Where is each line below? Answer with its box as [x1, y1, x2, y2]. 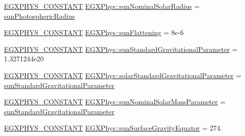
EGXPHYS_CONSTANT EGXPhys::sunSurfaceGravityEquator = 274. [4, 123, 222, 133]
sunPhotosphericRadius [4, 10, 75, 21]
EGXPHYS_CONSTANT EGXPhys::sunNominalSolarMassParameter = [4, 96, 226, 107]
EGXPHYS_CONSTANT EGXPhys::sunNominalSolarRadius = [4, 1, 200, 11]
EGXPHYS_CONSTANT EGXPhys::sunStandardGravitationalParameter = [4, 44, 238, 54]
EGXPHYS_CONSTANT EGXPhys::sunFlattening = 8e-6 [4, 27, 184, 38]
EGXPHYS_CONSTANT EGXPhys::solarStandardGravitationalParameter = [4, 70, 242, 80]
